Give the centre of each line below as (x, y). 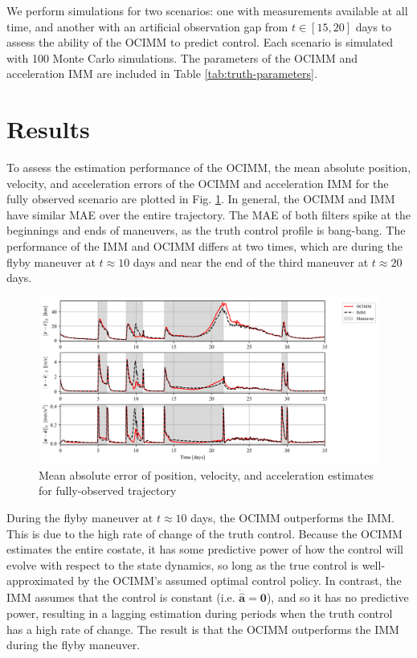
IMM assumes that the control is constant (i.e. (121, 597)
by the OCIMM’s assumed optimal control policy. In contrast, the (239, 580)
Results (48, 129)
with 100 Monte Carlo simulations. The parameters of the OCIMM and (182, 57)
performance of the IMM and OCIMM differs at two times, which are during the (205, 246)
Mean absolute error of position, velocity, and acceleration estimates (206, 474)
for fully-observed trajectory (108, 490)
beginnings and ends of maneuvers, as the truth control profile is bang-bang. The (206, 230)
